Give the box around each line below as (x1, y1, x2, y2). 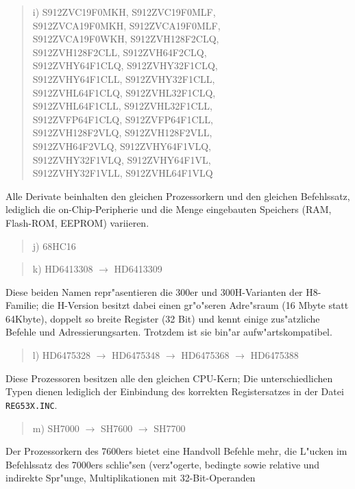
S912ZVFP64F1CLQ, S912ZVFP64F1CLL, (32, 112, 213, 126)
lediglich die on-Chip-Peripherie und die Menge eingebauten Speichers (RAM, (5, 202, 332, 216)
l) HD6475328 (32, 348, 90, 362)
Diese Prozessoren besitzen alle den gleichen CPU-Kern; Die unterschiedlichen (5, 371, 333, 385)
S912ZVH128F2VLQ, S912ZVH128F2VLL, (32, 125, 212, 140)
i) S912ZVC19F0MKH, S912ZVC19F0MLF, (32, 5, 216, 18)
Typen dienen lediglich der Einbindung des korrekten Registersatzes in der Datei (5, 384, 344, 399)
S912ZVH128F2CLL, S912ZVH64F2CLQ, (32, 45, 207, 59)
